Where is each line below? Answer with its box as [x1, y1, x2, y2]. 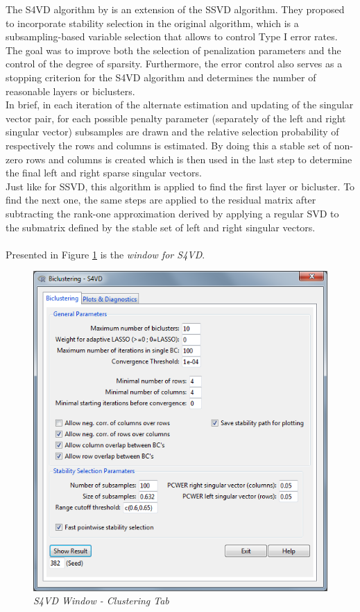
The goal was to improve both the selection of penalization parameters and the [6, 42, 341, 57]
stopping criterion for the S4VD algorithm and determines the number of [6, 69, 316, 84]
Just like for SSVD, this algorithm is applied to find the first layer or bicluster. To [6, 179, 355, 193]
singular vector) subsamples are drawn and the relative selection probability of [6, 124, 339, 139]
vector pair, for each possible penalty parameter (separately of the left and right [6, 110, 346, 125]
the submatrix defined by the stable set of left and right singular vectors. [6, 220, 316, 234]
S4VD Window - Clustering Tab [33, 593, 169, 608]
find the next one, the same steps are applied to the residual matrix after [6, 192, 316, 207]
